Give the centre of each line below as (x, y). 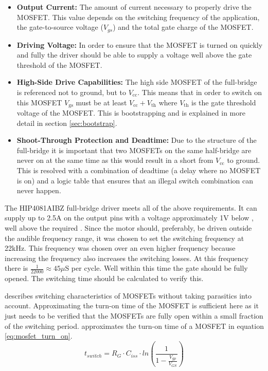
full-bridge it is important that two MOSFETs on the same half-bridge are (134, 150)
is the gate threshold (224, 102)
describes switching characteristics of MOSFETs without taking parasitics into (128, 295)
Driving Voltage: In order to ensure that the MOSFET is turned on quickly (140, 44)
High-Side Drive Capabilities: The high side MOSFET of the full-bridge (137, 82)
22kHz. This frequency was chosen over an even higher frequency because (120, 248)
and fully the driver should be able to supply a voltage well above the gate (134, 55)
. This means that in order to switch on (200, 92)
